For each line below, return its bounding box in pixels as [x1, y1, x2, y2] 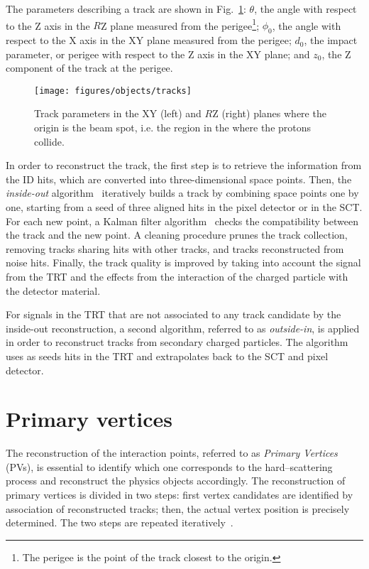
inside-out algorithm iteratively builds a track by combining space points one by [6, 185, 359, 200]
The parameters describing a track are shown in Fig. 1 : [6, 1, 246, 16]
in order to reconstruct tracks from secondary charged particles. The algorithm [6, 335, 348, 349]
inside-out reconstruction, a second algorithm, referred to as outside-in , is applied [6, 320, 360, 335]
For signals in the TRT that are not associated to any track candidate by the [6, 307, 341, 322]
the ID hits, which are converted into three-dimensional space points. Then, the [6, 171, 352, 186]
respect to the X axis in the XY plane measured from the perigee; [6, 33, 292, 48]
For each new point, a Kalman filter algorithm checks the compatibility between [6, 213, 358, 228]
